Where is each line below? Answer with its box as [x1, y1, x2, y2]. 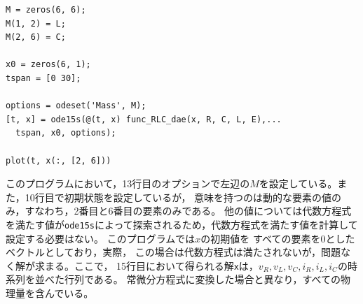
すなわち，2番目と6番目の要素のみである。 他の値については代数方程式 [25, 203, 352, 218]
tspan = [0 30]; [6, 73, 81, 83]
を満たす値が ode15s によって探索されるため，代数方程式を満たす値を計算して [6, 217, 358, 231]
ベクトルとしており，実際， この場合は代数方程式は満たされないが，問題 [6, 245, 341, 259]
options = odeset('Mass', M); [6, 101, 146, 111]
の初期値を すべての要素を [200, 231, 321, 245]
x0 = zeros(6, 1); [6, 59, 91, 70]
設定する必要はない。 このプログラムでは [6, 231, 196, 245]
